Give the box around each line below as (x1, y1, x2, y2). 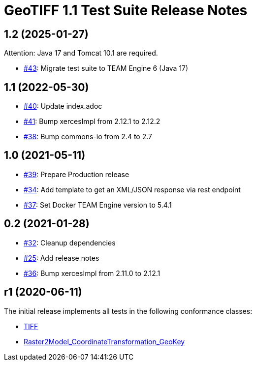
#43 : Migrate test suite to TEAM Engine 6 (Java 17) (24, 64, 189, 73)
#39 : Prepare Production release (24, 170, 129, 179)
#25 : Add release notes (24, 253, 99, 262)
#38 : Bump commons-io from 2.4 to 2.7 (24, 132, 152, 141)
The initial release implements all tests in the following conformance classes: (4, 306, 253, 315)
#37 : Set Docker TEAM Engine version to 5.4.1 (24, 200, 172, 209)
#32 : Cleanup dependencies (24, 238, 116, 247)
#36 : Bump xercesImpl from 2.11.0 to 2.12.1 (24, 269, 160, 277)
